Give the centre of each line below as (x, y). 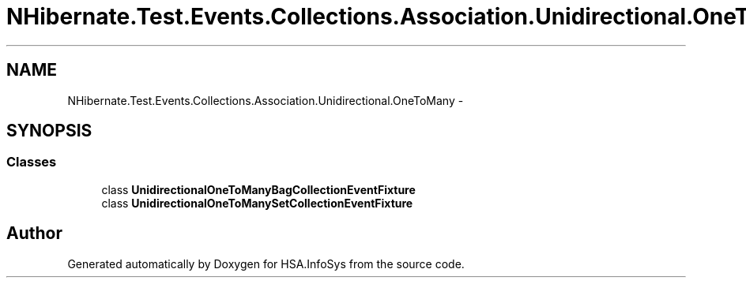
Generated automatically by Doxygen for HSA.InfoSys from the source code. (266, 263)
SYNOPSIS (49, 131)
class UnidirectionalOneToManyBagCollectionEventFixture (258, 189)
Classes (32, 162)
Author (34, 234)
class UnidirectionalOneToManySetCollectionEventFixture (257, 203)
